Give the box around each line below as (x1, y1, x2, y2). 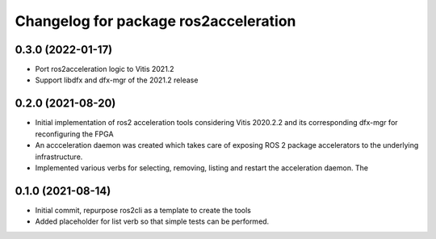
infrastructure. (35, 152, 83, 161)
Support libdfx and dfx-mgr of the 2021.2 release (35, 75, 199, 85)
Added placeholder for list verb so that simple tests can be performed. (35, 216, 270, 226)
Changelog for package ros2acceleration (15, 12, 296, 30)
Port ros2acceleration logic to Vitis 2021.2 (35, 65, 174, 74)
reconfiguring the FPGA (35, 129, 114, 139)
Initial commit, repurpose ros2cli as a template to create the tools (35, 205, 252, 215)
